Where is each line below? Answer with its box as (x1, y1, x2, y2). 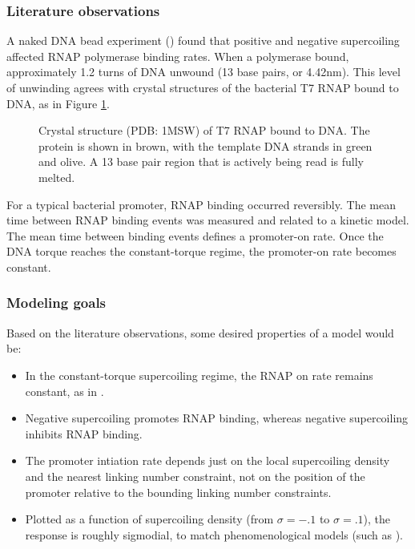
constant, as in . (25, 382, 104, 399)
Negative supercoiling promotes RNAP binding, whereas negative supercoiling (25, 410, 409, 426)
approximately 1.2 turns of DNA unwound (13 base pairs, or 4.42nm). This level (6, 63, 401, 80)
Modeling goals (6, 293, 107, 313)
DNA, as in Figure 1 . (6, 95, 110, 111)
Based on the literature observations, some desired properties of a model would (6, 324, 394, 341)
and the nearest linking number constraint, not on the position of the (25, 467, 365, 484)
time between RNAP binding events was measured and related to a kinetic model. (6, 212, 409, 228)
